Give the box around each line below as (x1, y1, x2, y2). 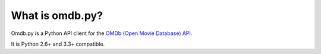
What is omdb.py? (11, 9, 103, 22)
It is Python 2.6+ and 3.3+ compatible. (11, 40, 105, 47)
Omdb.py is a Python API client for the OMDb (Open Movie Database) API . (11, 30, 193, 37)
